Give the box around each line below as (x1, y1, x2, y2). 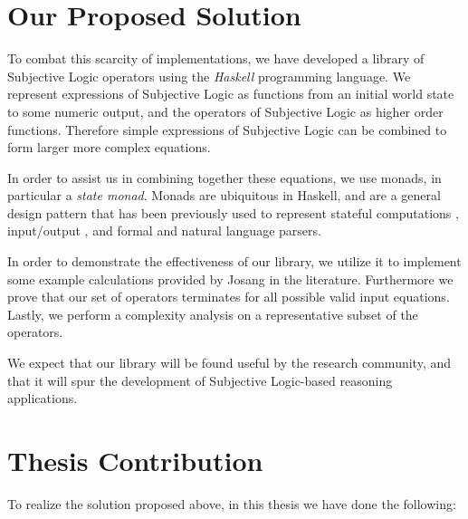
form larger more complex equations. (7, 138, 211, 157)
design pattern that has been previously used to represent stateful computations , (7, 203, 459, 222)
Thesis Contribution (7, 442, 263, 478)
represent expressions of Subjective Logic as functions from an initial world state (7, 84, 454, 103)
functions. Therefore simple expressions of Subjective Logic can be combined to (7, 120, 447, 139)
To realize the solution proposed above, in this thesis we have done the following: (7, 494, 456, 513)
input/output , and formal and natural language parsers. (7, 221, 321, 240)
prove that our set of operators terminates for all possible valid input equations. (7, 287, 450, 306)
